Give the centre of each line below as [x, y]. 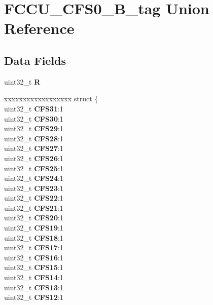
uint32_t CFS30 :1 [34, 118]
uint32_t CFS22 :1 [34, 198]
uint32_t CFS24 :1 [34, 178]
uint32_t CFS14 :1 [34, 277]
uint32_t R [22, 81]
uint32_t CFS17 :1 [34, 247]
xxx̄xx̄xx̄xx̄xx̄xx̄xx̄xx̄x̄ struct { [51, 99]
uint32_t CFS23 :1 [34, 188]
